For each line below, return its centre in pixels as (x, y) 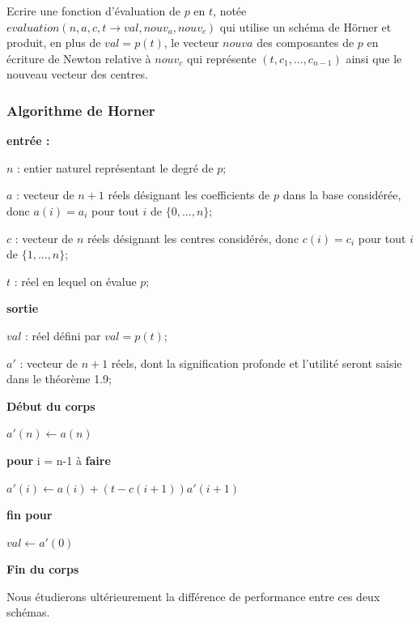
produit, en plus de (54, 43)
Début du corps (51, 405)
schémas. (28, 612)
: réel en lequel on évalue (75, 281)
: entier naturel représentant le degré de (115, 167)
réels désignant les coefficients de (189, 195)
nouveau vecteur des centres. (77, 74)
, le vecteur (191, 43)
